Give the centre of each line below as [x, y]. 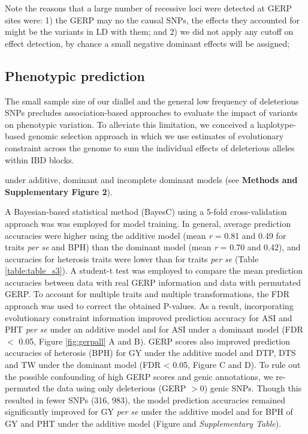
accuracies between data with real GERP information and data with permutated [153, 282]
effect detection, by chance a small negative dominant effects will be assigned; [147, 43]
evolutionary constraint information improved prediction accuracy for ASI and [149, 317]
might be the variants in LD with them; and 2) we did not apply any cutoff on [149, 32]
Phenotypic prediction [75, 75]
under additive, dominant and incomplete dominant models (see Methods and [151, 180]
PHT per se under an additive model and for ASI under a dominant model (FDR [154, 329]
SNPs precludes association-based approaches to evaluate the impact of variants [151, 113]
